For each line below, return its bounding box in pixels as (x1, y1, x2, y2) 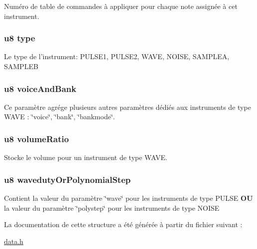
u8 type (4, 32, 35, 44)
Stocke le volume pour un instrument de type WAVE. (4, 152, 167, 163)
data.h (4, 236, 23, 246)
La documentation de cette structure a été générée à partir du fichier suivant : (4, 219, 243, 230)
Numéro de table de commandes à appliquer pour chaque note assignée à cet (4, 1, 238, 11)
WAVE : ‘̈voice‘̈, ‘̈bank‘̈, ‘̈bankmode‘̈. (4, 111, 115, 122)
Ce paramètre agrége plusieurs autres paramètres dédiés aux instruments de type (4, 101, 251, 112)
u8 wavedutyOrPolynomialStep (4, 173, 131, 185)
